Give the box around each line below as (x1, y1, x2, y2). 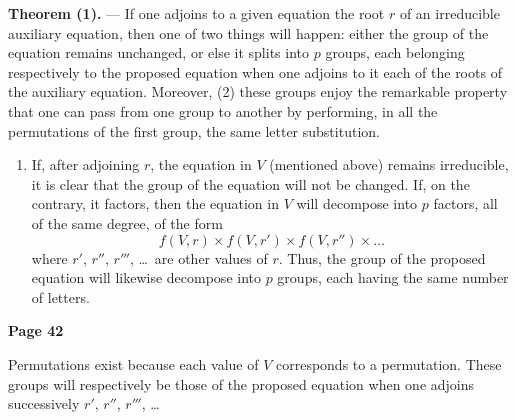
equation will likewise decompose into (31, 267, 261, 288)
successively (8, 393, 80, 414)
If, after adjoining (31, 154, 140, 175)
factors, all (433, 193, 498, 214)
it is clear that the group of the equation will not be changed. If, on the (31, 173, 470, 194)
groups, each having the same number (277, 267, 509, 288)
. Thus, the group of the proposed (278, 247, 486, 268)
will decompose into (296, 193, 418, 214)
